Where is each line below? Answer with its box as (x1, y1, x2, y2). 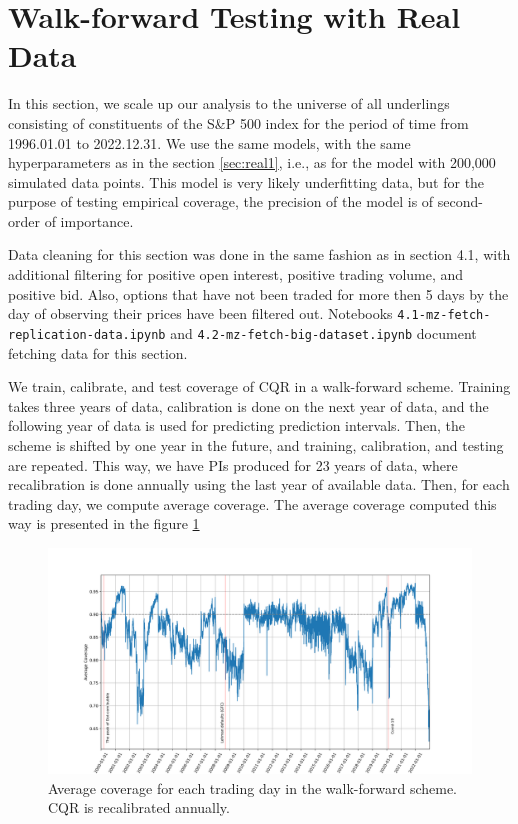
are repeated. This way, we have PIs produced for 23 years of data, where (8, 454, 458, 475)
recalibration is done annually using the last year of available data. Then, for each (8, 474, 510, 495)
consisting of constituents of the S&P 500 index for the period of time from (8, 112, 469, 133)
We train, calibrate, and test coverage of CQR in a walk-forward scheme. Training (8, 376, 511, 397)
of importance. (44, 210, 134, 231)
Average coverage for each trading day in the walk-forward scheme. (48, 777, 457, 798)
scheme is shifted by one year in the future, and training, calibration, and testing (8, 434, 504, 455)
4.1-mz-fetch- (397, 308, 491, 323)
